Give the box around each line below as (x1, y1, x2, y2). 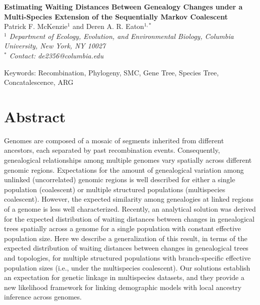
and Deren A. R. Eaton (72, 21, 144, 31)
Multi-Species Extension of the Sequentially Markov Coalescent (4, 11, 228, 21)
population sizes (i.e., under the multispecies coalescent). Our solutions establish (4, 262, 250, 273)
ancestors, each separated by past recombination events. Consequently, (4, 145, 220, 155)
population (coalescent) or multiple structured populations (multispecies (4, 184, 225, 194)
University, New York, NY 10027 (4, 40, 106, 51)
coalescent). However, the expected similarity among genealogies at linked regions (4, 194, 253, 204)
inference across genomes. (4, 292, 82, 302)
